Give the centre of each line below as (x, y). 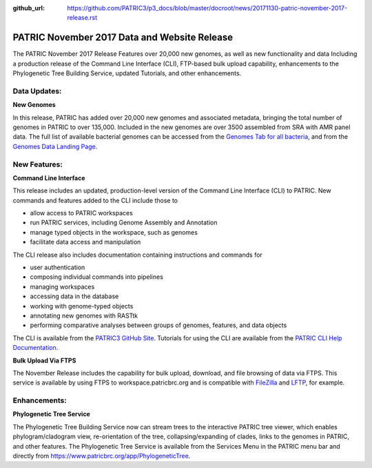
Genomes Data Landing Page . (55, 146)
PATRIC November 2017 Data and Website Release (123, 38)
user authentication (58, 267)
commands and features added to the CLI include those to (95, 200)
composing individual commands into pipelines (96, 277)
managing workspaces (62, 286)
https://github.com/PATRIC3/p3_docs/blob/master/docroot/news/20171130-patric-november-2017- (207, 8)
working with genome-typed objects (82, 306)
